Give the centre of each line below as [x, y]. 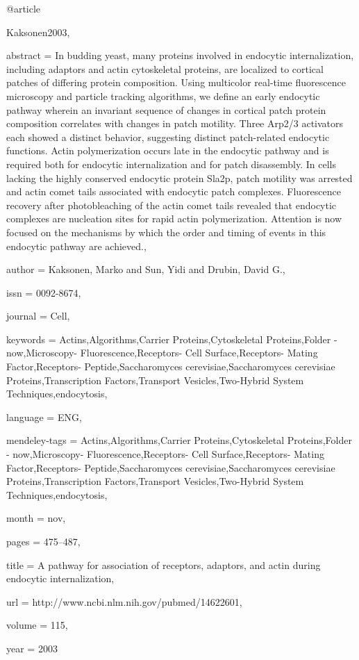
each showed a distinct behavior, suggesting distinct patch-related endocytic [168, 137]
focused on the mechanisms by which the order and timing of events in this [166, 232]
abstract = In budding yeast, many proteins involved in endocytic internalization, [180, 55]
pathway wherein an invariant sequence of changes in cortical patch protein [166, 109]
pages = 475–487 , [43, 541]
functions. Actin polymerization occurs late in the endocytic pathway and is [168, 150]
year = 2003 [32, 648]
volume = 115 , [37, 625]
